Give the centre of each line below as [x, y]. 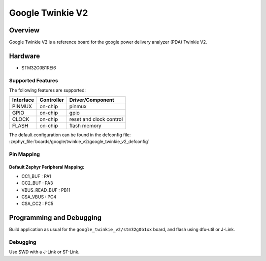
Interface [23, 100]
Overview [24, 30]
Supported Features [34, 80]
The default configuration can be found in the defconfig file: [70, 135]
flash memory [85, 125]
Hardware [25, 56]
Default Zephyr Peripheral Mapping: [47, 167]
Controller [52, 100]
